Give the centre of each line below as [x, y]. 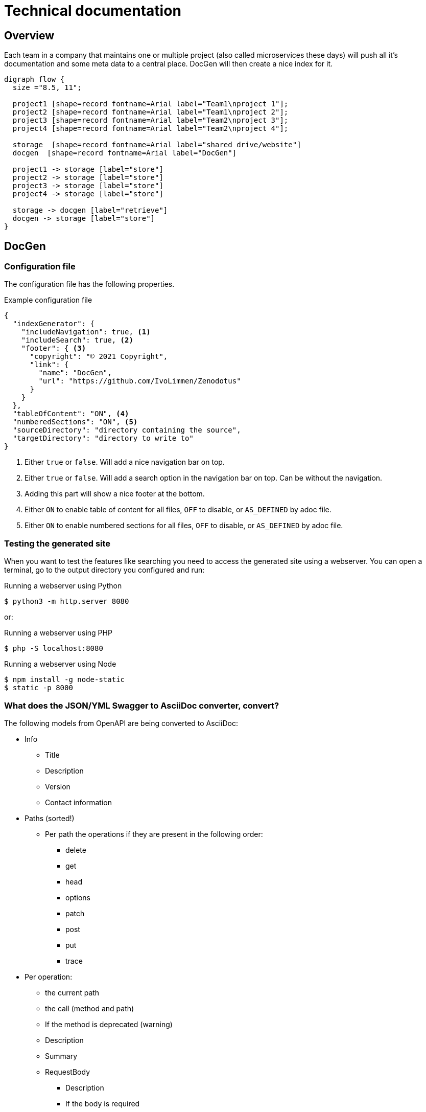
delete [76, 850]
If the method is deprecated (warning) [109, 1024]
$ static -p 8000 [39, 688]
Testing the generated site [57, 543]
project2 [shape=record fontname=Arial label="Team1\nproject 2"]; [150, 112]
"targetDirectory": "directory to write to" [103, 438]
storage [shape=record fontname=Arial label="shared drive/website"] [157, 145]
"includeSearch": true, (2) [77, 340]
